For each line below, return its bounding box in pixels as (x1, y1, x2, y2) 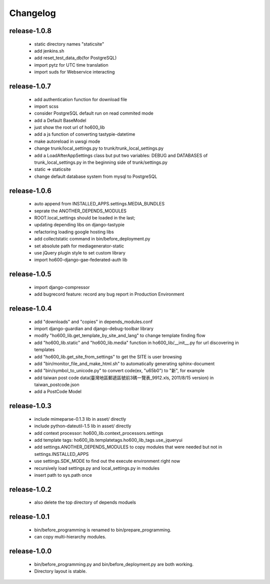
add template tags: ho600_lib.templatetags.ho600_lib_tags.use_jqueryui (34, 437, 182, 443)
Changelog (9, 8, 56, 19)
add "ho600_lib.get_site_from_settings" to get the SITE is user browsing (34, 354, 182, 360)
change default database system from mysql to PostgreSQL (34, 173, 157, 179)
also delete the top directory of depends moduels (34, 499, 136, 505)
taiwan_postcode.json (34, 382, 79, 388)
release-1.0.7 (9, 82, 51, 90)
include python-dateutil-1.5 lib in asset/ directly (34, 423, 131, 429)
